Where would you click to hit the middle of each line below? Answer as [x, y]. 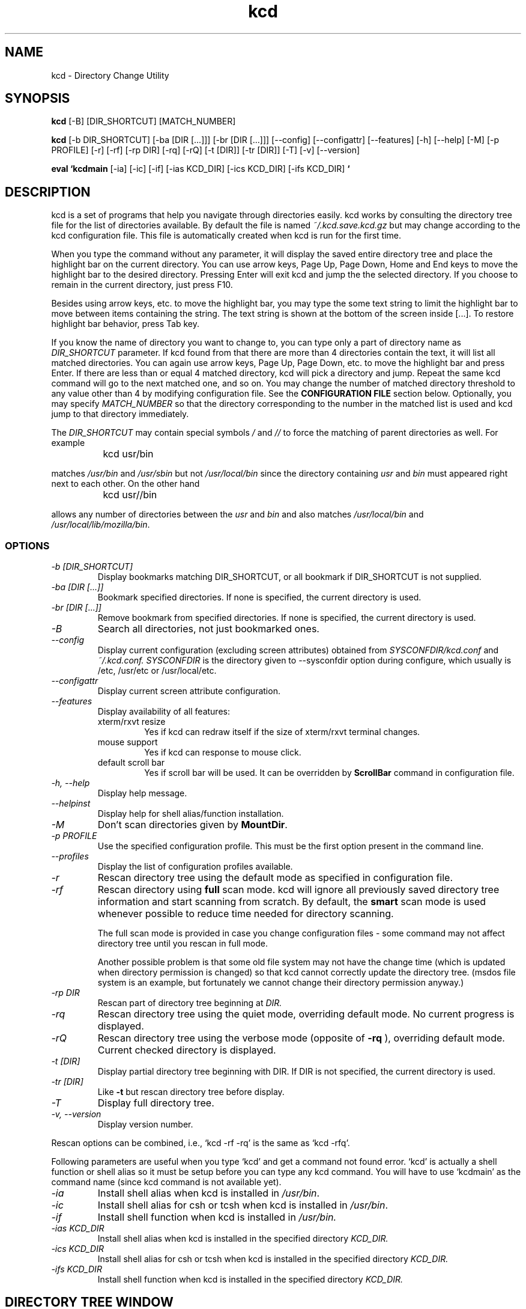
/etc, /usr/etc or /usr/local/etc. [157, 671]
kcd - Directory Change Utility [110, 75]
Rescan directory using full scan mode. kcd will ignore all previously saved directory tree [298, 890]
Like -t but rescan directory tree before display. [191, 1092]
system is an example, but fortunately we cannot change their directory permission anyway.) [281, 983]
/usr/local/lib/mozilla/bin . [101, 525]
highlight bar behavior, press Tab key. [125, 324]
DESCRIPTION [48, 192]
